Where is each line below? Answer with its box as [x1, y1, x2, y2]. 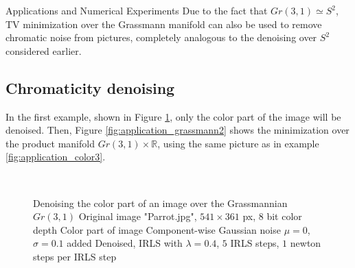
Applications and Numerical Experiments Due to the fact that [5, 3, 268, 17]
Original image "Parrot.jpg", [78, 209, 197, 223]
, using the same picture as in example [157, 136, 319, 150]
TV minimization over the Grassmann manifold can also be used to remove [5, 16, 322, 31]
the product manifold [5, 136, 95, 150]
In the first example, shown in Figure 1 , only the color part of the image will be [5, 109, 341, 123]
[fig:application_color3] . [5, 149, 106, 164]
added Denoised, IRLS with [67, 236, 183, 250]
